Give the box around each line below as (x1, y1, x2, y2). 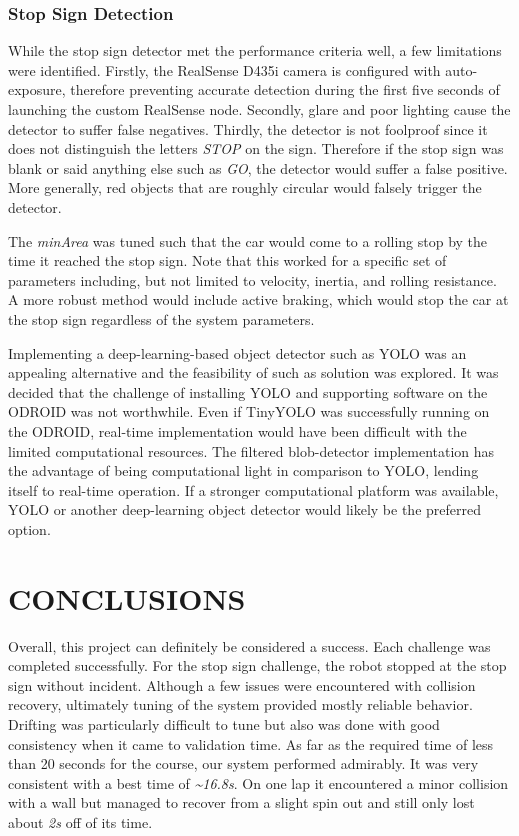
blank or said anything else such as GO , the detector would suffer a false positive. (8, 157, 508, 178)
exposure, (8, 79, 66, 100)
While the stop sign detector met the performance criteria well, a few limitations (8, 40, 502, 61)
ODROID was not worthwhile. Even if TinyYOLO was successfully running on (8, 401, 490, 422)
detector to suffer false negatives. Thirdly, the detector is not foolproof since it (8, 118, 488, 139)
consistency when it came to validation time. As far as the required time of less (8, 733, 494, 754)
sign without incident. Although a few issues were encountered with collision (8, 674, 476, 695)
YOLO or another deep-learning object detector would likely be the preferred (8, 499, 481, 520)
